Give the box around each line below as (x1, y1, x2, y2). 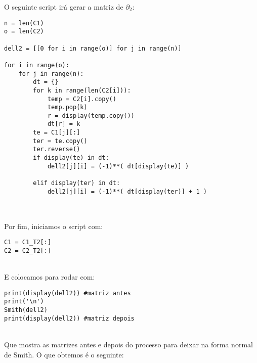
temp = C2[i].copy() (47, 95, 116, 103)
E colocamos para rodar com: (4, 271, 95, 282)
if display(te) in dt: (33, 154, 109, 162)
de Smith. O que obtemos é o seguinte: (4, 349, 124, 359)
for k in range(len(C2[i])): (33, 86, 131, 94)
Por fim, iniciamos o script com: (4, 220, 103, 231)
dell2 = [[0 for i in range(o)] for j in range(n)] (4, 44, 182, 52)
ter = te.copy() (33, 137, 88, 145)
